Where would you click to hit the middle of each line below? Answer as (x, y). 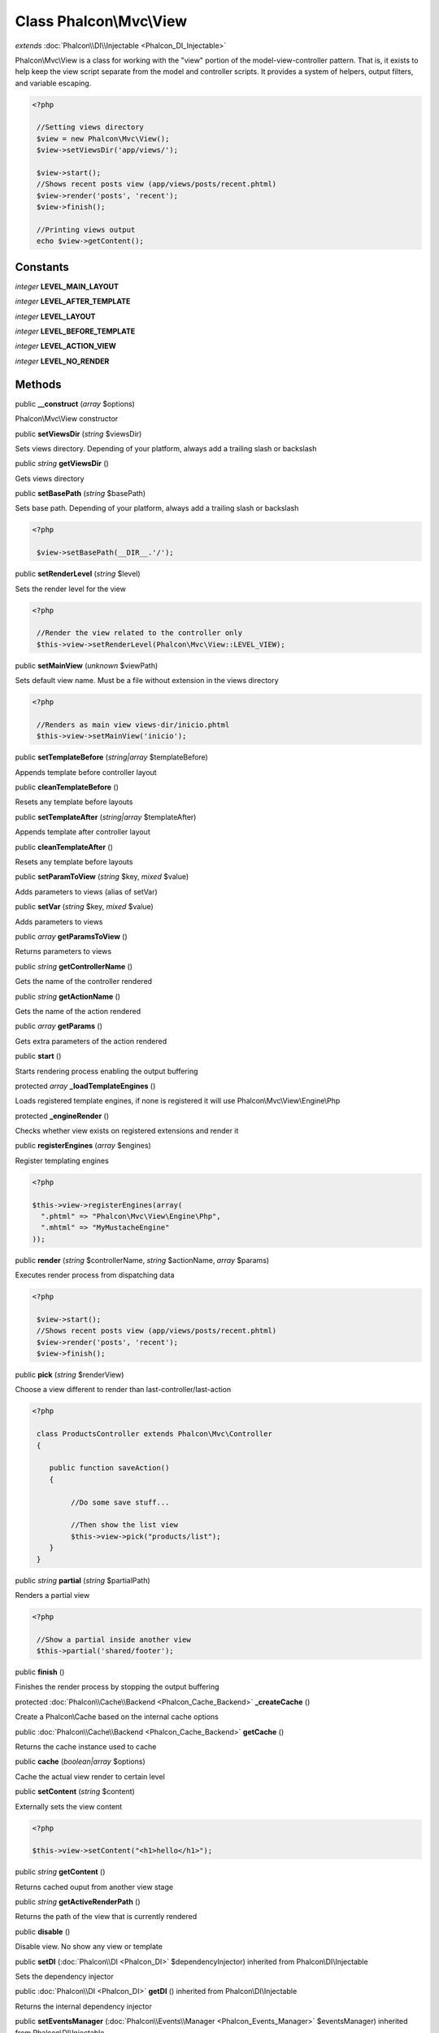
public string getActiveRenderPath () (78, 1902)
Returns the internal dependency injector (83, 2006)
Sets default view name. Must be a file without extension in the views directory (147, 681)
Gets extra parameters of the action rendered (91, 1041)
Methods (38, 384)
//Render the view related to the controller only (140, 633)
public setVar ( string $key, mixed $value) (84, 907)
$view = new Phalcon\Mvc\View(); (103, 139)
